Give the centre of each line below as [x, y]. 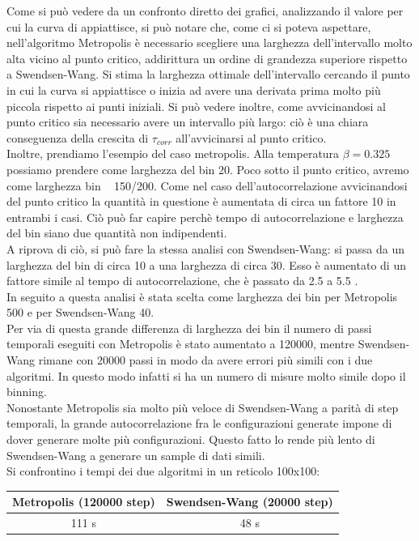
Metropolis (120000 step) [84, 502]
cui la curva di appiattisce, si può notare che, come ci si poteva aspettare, [189, 26]
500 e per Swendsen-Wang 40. [80, 312]
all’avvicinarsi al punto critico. [251, 137]
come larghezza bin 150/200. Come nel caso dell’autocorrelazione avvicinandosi [207, 185]
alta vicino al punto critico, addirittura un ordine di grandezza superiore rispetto [207, 58]
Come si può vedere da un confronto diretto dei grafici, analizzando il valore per [205, 11]
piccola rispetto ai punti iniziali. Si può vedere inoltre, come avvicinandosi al [196, 106]
